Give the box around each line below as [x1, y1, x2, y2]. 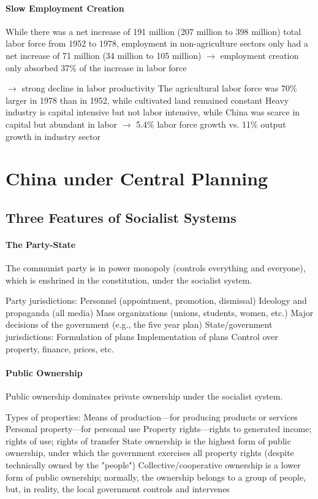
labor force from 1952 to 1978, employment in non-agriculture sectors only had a [6, 37, 308, 50]
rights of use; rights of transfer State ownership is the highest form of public [6, 434, 291, 447]
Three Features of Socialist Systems [6, 207, 237, 226]
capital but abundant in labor [6, 117, 118, 130]
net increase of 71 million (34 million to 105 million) [6, 48, 202, 61]
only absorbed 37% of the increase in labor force [6, 61, 187, 74]
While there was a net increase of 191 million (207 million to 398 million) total [6, 25, 301, 37]
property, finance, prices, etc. [6, 342, 114, 355]
